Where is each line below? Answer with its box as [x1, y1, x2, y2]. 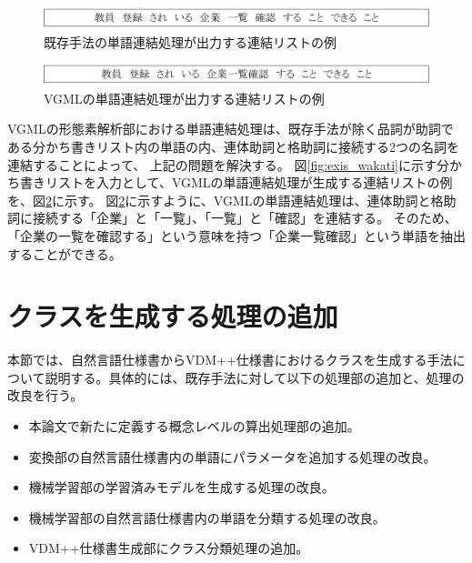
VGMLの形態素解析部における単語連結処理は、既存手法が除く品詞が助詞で [7, 119, 454, 138]
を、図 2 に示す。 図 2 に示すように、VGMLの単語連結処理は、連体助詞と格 [7, 190, 444, 209]
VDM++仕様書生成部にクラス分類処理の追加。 [28, 538, 309, 558]
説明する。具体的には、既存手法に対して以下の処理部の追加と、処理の [45, 367, 465, 387]
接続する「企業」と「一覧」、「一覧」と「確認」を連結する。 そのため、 [32, 208, 457, 227]
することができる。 [7, 244, 122, 263]
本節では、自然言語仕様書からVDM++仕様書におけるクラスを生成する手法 [7, 350, 453, 369]
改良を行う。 [7, 386, 84, 405]
